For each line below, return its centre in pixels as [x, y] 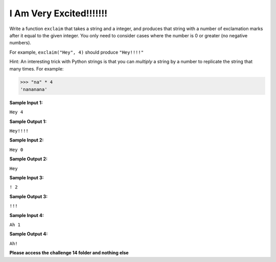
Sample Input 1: [26, 103]
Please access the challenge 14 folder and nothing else [69, 253]
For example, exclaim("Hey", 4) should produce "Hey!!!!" [77, 52]
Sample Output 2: [29, 159]
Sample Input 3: [27, 177]
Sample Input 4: [27, 215]
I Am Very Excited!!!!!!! [59, 13]
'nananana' [34, 89]
